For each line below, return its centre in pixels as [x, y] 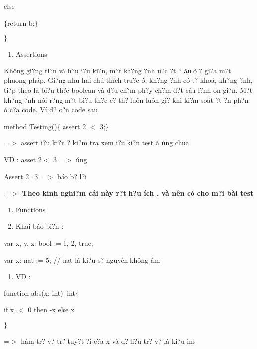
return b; [21, 23]
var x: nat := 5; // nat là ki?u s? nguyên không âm [82, 259]
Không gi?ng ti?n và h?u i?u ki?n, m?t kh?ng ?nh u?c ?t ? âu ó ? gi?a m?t [118, 70]
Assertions [31, 54]
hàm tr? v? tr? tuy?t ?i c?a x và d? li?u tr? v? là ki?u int [108, 340]
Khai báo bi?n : [39, 226]
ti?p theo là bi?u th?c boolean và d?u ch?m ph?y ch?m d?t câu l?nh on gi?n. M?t [128, 90]
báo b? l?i [72, 176]
